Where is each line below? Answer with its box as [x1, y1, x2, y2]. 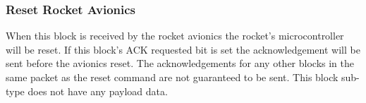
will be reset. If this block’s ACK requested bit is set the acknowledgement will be [6, 42, 360, 56]
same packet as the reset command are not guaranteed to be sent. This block [6, 70, 338, 84]
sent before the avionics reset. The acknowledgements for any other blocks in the [6, 56, 354, 71]
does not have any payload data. [28, 83, 168, 98]
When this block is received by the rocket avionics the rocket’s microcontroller [6, 28, 344, 43]
